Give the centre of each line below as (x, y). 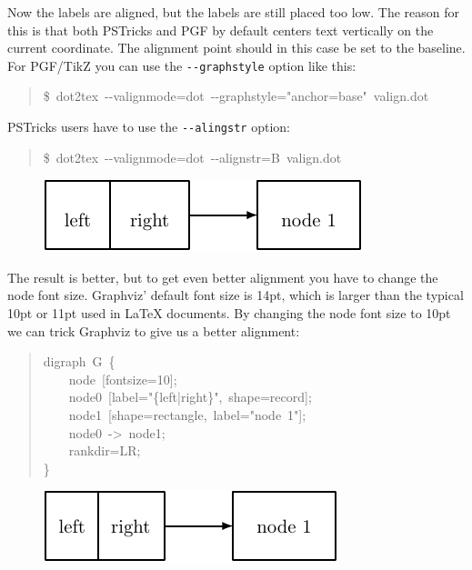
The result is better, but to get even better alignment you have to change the (223, 277)
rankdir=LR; (105, 450)
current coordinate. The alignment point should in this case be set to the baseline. (236, 48)
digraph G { (79, 361)
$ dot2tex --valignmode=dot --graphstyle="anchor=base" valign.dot (236, 96)
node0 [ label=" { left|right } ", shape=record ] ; (190, 397)
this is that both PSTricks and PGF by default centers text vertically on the (221, 30)
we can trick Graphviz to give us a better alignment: (154, 330)
